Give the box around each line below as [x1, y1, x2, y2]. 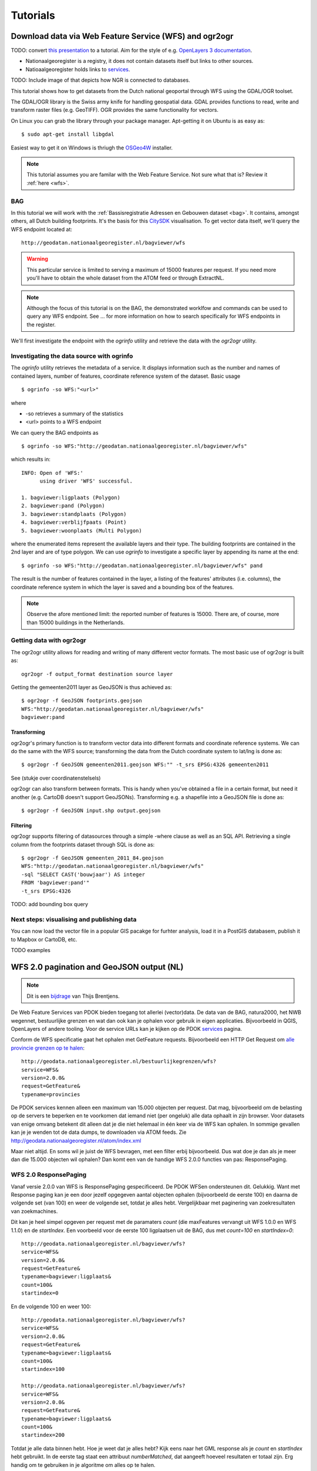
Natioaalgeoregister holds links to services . [25, 65, 130, 73]
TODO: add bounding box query [11, 901, 88, 908]
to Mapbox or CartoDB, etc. [11, 936, 77, 943]
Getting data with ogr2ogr [11, 636, 86, 644]
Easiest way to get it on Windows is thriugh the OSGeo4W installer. [11, 144, 173, 151]
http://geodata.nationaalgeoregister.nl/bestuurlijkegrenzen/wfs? [21, 1058, 217, 1065]
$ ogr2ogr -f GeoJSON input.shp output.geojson [21, 807, 161, 814]
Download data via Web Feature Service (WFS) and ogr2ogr [11, 31, 234, 41]
